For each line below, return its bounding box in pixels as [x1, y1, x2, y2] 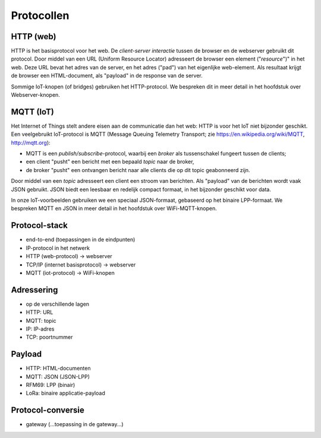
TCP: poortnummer [26, 334, 73, 341]
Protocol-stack [11, 220, 68, 231]
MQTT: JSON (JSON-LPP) [26, 373, 90, 380]
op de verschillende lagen [26, 300, 89, 307]
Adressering [11, 285, 58, 295]
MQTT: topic [26, 317, 56, 324]
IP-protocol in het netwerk [26, 244, 90, 252]
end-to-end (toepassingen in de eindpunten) [26, 236, 136, 243]
